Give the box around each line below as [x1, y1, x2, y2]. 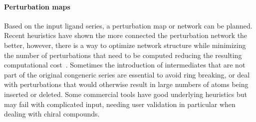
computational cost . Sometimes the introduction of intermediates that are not [4, 59, 246, 70]
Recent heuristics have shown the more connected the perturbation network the [4, 30, 248, 40]
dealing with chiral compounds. [4, 108, 100, 119]
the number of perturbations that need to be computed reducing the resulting [4, 49, 242, 60]
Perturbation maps [4, 1, 70, 11]
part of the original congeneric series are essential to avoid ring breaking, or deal [4, 69, 250, 79]
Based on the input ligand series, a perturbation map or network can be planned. [4, 20, 253, 30]
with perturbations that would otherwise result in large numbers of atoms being [4, 79, 249, 89]
